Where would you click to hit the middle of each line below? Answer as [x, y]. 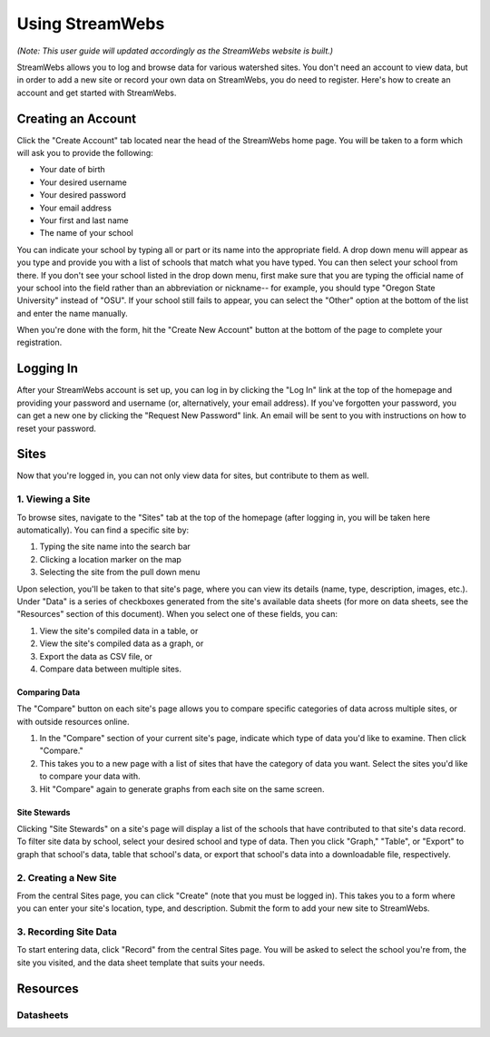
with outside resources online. [73, 721]
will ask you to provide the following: [85, 153]
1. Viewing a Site [54, 499]
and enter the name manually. [73, 313]
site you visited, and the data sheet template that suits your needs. [141, 963]
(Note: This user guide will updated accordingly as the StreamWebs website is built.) [175, 51]
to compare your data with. [90, 777]
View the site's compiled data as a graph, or [122, 643]
